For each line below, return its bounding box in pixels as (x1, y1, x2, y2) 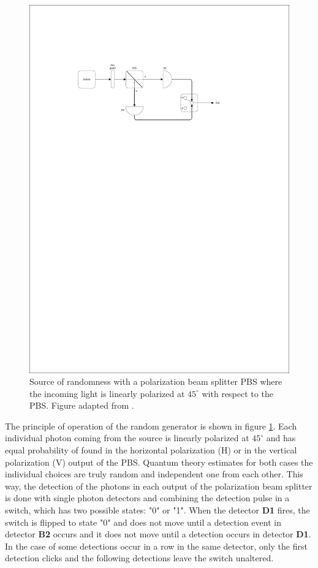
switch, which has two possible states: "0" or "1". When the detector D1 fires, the (5, 504, 310, 517)
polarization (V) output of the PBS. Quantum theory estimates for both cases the (5, 455, 313, 468)
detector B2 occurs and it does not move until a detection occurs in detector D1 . (5, 528, 311, 540)
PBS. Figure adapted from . (29, 399, 134, 412)
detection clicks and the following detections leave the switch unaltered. (5, 551, 274, 564)
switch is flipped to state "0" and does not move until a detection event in (5, 515, 281, 528)
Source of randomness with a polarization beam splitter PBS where (29, 375, 282, 388)
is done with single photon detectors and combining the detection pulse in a (5, 491, 290, 504)
